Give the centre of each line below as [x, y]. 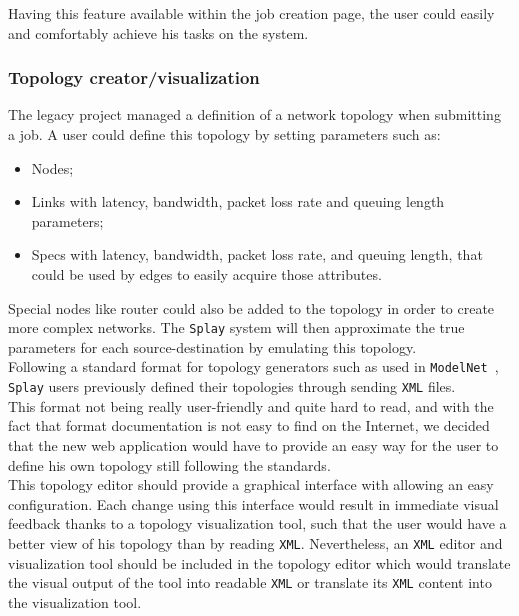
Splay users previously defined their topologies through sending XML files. [232, 386]
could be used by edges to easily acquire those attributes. [206, 273]
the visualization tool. [75, 601]
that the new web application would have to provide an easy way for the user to [253, 444]
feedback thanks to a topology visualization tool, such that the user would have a [257, 523]
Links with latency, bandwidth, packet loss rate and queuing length [238, 201]
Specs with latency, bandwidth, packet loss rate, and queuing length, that [257, 254]
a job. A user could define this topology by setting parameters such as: [224, 134]
